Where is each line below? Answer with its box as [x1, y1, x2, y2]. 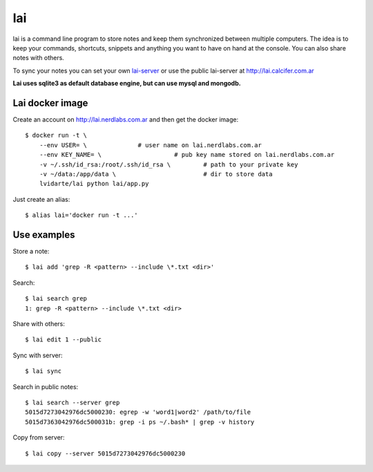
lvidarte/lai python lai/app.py [39, 180, 149, 188]
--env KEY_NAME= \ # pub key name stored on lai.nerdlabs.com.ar [39, 151, 335, 159]
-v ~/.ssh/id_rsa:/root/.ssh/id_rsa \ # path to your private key [39, 160, 298, 169]
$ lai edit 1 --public [25, 336, 102, 343]
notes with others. [12, 54, 65, 62]
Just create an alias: [12, 195, 70, 203]
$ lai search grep [25, 294, 88, 303]
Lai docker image [12, 97, 88, 108]
